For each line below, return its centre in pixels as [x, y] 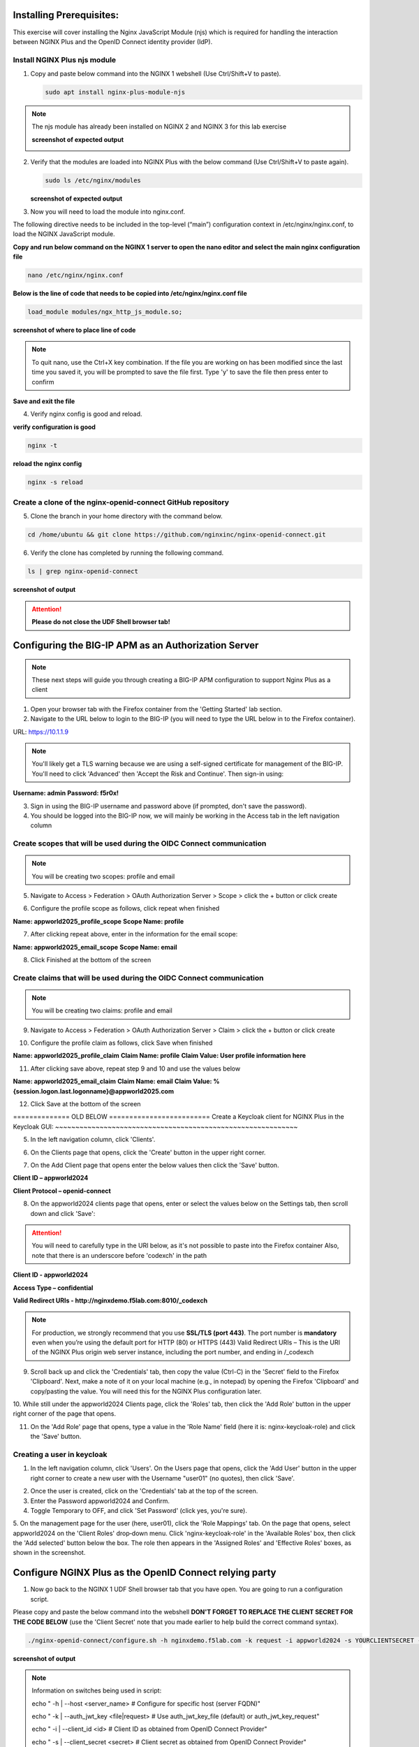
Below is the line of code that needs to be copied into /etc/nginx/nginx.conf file [130, 293]
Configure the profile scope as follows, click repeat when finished [125, 908]
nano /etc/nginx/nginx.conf [75, 275]
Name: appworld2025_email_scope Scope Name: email [95, 947]
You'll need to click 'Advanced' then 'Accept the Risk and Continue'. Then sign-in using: [158, 774]
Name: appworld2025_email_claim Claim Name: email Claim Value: [112, 1081]
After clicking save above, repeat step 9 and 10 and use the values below [135, 1068]
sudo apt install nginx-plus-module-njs [115, 92]
